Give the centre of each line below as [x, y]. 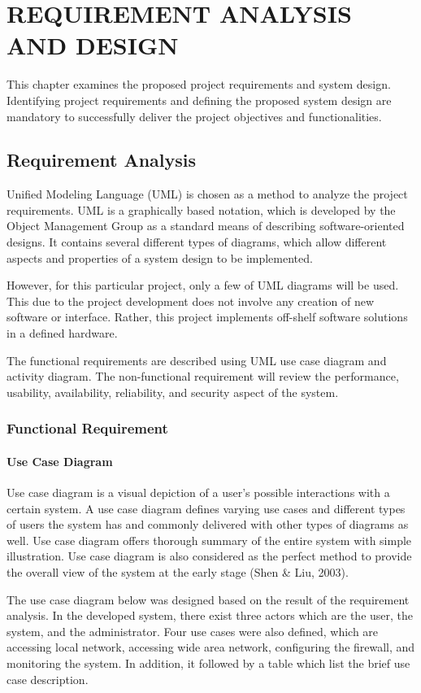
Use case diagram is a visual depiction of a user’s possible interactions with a [198, 493]
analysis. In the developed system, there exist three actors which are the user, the [210, 615]
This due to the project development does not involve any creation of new [191, 301]
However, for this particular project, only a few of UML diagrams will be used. [203, 285]
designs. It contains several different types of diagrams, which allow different [197, 242]
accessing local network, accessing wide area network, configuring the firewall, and [211, 647]
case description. [48, 679]
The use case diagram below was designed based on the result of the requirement [208, 599]
